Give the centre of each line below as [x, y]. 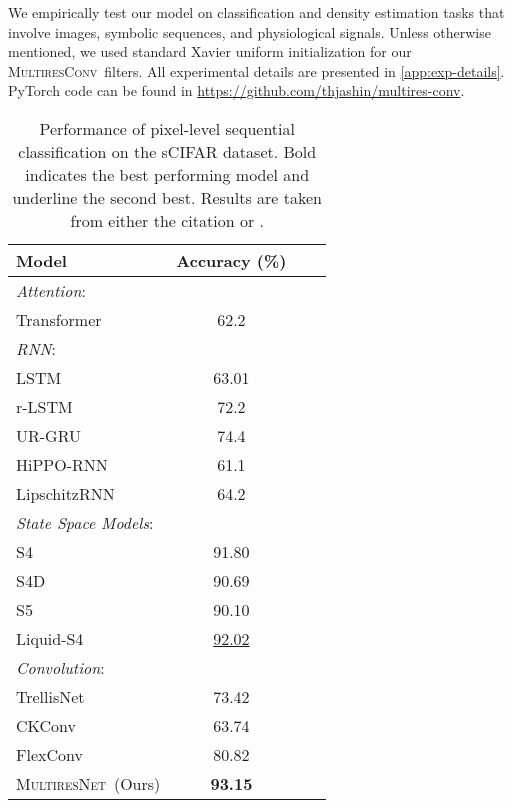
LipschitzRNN [65, 493]
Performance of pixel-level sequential [167, 128]
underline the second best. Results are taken [167, 197]
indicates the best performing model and [167, 174]
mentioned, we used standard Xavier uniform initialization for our [210, 51]
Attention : [51, 290]
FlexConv [49, 754]
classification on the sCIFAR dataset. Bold [167, 151]
